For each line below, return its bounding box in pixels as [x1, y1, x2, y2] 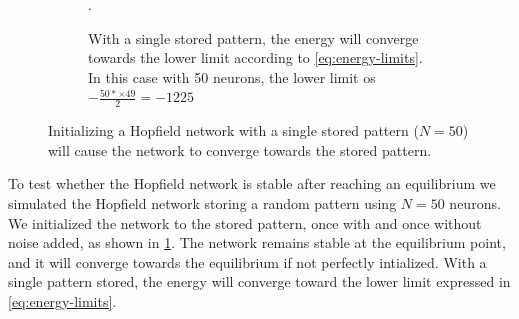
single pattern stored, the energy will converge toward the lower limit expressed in [8, 271, 511, 292]
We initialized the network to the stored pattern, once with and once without [8, 212, 482, 233]
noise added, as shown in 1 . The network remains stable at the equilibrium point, [8, 232, 506, 253]
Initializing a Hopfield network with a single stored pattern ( [48, 120, 419, 141]
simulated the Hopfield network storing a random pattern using [8, 192, 397, 213]
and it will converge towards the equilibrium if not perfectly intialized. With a [8, 251, 487, 272]
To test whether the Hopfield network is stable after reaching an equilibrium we [8, 173, 496, 194]
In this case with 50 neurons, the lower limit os [88, 66, 376, 87]
